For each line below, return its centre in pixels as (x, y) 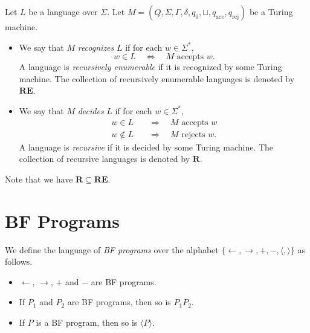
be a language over (63, 11)
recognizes (96, 47)
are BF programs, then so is (119, 302)
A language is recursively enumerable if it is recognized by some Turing (150, 67)
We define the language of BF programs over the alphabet (112, 249)
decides (91, 110)
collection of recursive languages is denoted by (105, 159)
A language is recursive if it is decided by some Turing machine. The (146, 147)
